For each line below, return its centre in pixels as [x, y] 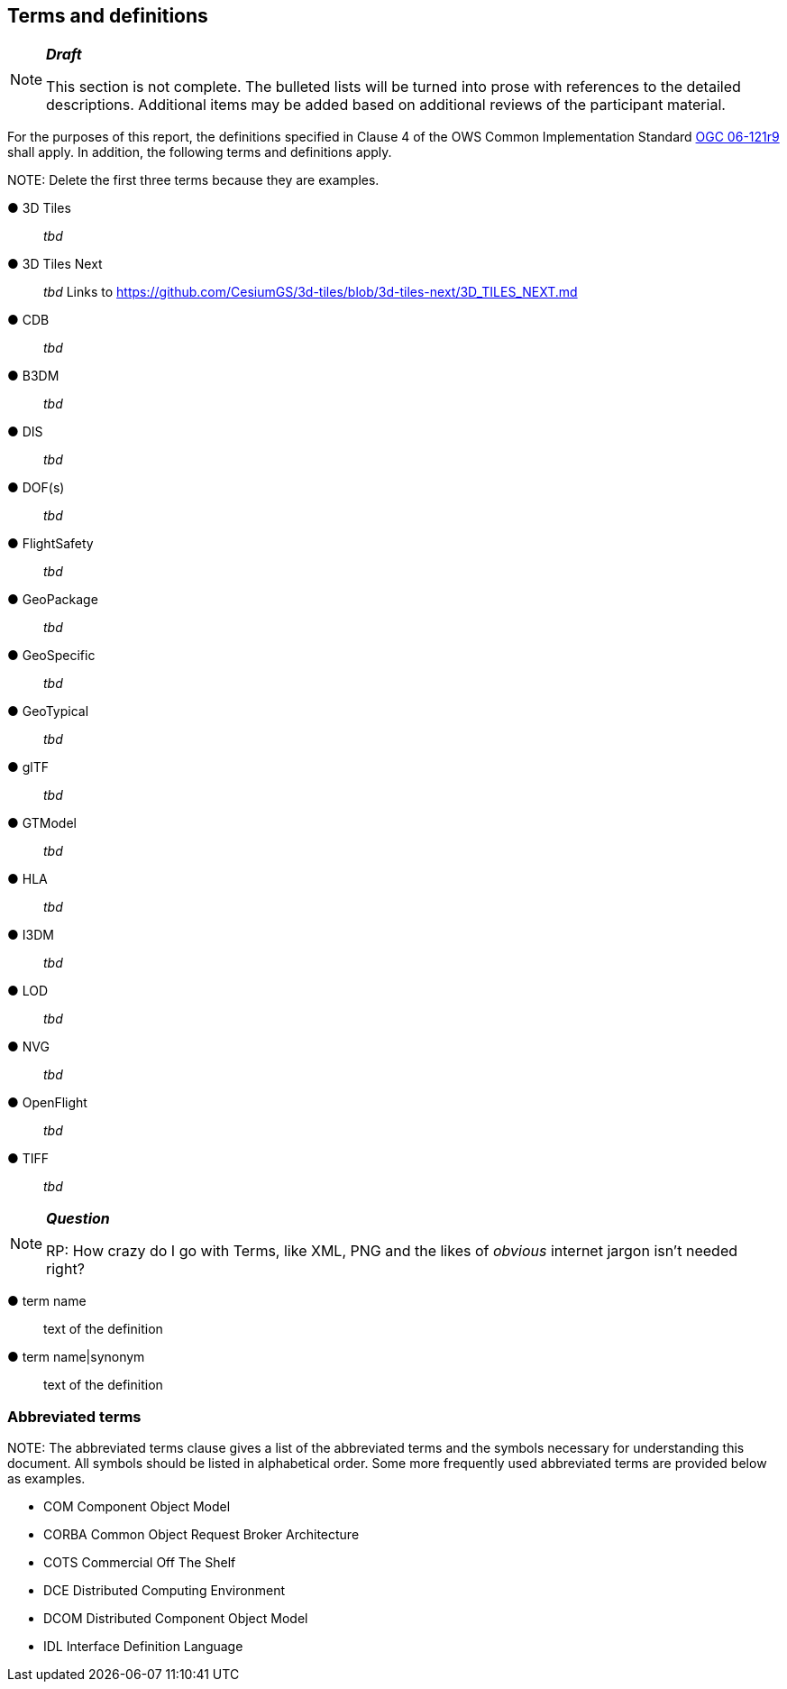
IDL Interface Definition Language [143, 1647]
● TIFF [28, 1159]
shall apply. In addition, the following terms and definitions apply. [200, 152]
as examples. [46, 1479]
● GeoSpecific [51, 656]
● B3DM [33, 376]
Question [78, 1219]
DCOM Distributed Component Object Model [176, 1619]
